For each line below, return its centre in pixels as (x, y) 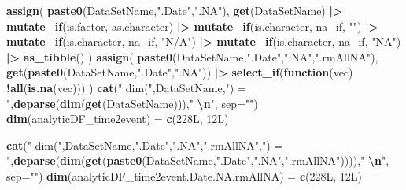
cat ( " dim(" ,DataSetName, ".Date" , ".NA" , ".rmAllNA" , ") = (145, 145)
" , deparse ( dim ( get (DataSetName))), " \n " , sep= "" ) (132, 103)
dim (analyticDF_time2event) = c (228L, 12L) (118, 119)
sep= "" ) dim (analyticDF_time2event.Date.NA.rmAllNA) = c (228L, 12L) (184, 175)
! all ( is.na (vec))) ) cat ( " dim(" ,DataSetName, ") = (126, 87)
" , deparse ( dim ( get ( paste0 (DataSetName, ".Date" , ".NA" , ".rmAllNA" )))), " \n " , (198, 160)
